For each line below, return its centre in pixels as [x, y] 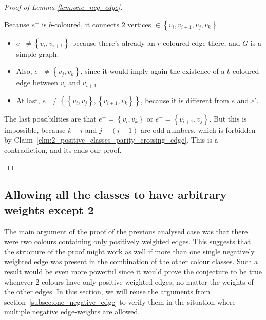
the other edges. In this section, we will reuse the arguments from [107, 292]
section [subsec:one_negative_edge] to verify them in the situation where [120, 301]
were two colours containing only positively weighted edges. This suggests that [128, 241]
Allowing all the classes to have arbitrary [116, 195]
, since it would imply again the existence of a [153, 71]
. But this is [228, 118]
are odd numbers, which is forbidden [198, 129]
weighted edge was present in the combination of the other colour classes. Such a [131, 261]
